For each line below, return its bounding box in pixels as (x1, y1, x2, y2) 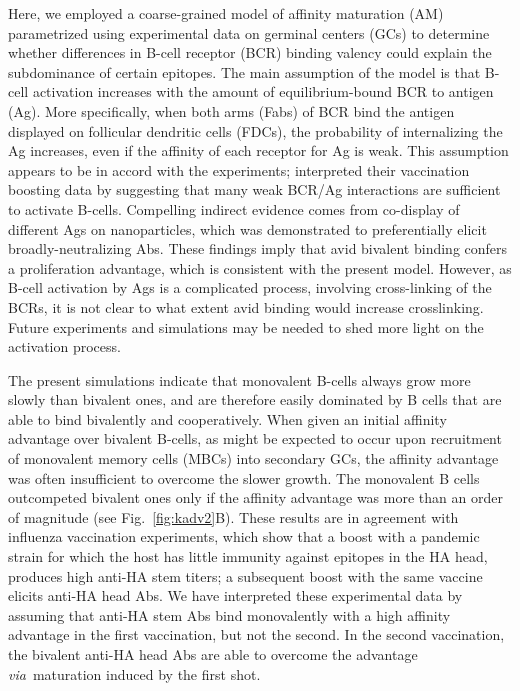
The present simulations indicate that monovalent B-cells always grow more (8, 369, 471, 390)
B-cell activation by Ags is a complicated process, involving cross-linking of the (8, 277, 492, 298)
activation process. (8, 336, 121, 357)
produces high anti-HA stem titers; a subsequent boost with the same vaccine (8, 565, 483, 586)
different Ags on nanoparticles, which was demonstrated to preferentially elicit (8, 218, 487, 239)
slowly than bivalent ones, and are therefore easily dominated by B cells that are (8, 389, 502, 410)
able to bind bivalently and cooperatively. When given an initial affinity (8, 408, 447, 429)
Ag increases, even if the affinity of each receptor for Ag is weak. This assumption (8, 140, 509, 161)
